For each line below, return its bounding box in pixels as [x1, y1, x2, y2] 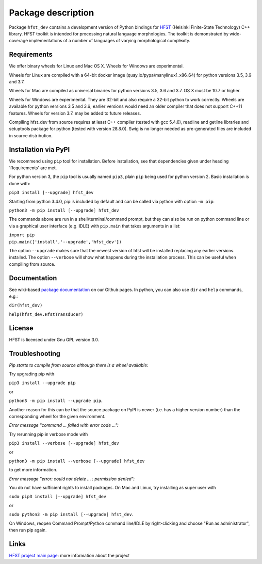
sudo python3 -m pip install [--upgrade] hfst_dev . [9, 512, 133, 517]
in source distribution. [9, 132, 53, 138]
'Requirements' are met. [9, 165, 57, 171]
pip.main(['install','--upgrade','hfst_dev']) [9, 239, 122, 244]
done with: [9, 180, 31, 186]
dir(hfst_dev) [9, 303, 43, 308]
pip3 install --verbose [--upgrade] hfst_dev [9, 440, 119, 446]
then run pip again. [9, 527, 47, 533]
